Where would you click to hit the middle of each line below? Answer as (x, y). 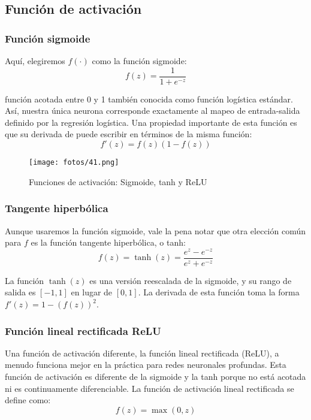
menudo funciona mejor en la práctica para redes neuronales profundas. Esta (146, 365)
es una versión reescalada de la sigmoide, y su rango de (191, 280)
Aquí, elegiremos (35, 61)
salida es (20, 292)
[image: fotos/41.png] (74, 163)
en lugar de (92, 292)
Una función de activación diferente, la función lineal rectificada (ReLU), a (142, 353)
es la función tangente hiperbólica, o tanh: (108, 242)
